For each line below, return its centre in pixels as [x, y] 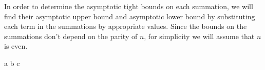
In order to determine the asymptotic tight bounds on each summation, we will [129, 6]
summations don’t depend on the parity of [71, 36]
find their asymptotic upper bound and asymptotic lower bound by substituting [130, 16]
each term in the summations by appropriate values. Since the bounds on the [126, 26]
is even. [16, 46]
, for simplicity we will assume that [199, 36]
